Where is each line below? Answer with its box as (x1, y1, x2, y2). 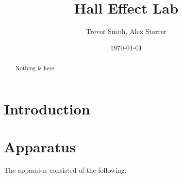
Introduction (4, 98, 90, 118)
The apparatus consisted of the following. (4, 165, 127, 175)
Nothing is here (15, 64, 54, 72)
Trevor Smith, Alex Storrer (86, 26, 166, 36)
